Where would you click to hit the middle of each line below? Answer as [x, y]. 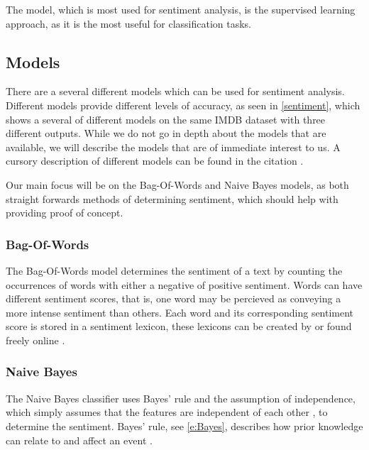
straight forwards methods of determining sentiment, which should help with [172, 198]
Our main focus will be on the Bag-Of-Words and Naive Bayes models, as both [177, 184]
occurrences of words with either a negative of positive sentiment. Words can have [184, 284]
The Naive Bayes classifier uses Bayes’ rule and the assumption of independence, [181, 398]
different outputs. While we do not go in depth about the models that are [166, 133]
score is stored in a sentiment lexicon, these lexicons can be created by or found [179, 326]
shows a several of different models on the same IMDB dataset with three [166, 119]
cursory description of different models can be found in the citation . [155, 161]
